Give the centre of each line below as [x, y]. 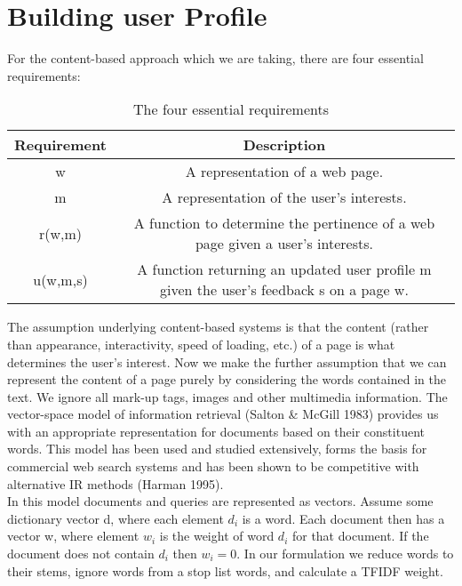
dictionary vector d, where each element [115, 518]
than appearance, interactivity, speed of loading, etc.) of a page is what [201, 344]
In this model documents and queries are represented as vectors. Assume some [220, 501]
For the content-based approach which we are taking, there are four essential [215, 58]
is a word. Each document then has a [343, 518]
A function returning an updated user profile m [284, 269]
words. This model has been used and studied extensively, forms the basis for [217, 449]
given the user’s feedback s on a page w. [284, 290]
